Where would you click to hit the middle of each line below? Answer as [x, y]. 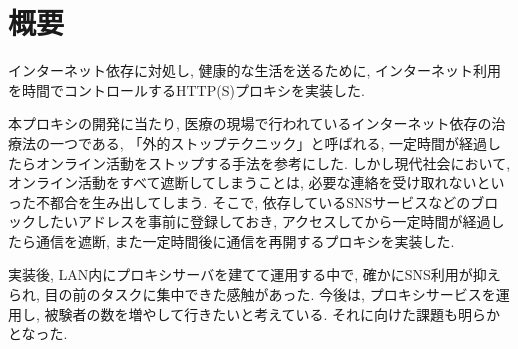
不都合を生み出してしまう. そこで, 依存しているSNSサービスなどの [253, 201]
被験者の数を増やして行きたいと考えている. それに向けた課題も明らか [272, 313]
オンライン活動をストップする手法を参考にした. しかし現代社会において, [273, 162]
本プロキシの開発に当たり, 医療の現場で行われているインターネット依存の [250, 123]
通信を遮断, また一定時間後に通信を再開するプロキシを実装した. [245, 240]
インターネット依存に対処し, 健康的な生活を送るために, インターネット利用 [255, 70]
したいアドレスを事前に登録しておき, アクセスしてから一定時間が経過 [263, 221]
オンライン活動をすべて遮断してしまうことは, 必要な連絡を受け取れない [242, 182]
